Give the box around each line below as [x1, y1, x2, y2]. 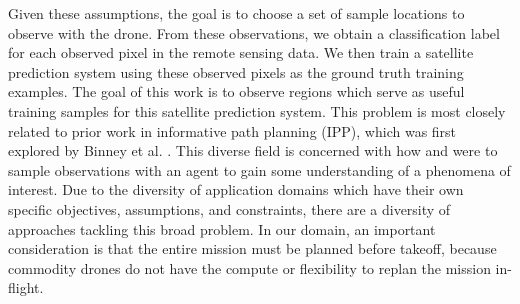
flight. [8, 277, 44, 298]
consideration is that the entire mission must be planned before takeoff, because [8, 238, 497, 259]
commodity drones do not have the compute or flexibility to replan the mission [8, 257, 491, 278]
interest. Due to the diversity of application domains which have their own [8, 179, 464, 200]
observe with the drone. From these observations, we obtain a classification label [8, 22, 500, 43]
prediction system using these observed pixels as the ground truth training [8, 61, 464, 82]
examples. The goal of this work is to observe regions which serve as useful [8, 81, 465, 102]
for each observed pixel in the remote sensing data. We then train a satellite [8, 42, 474, 63]
